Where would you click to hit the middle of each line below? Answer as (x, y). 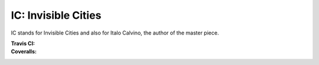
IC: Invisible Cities (56, 15)
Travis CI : (23, 43)
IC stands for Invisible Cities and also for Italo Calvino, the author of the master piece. (115, 33)
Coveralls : (24, 52)
